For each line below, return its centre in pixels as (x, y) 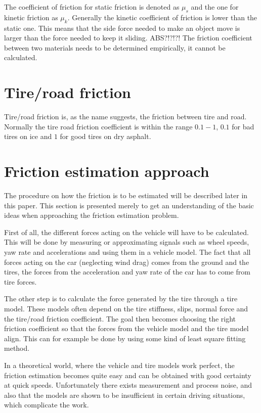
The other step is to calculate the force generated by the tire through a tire (121, 299)
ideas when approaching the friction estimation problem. (92, 215)
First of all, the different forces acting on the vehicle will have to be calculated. (126, 232)
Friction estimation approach (107, 171)
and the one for (215, 7)
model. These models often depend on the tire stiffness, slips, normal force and (126, 308)
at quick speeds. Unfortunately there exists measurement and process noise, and (128, 385)
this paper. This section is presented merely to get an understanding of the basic (129, 205)
